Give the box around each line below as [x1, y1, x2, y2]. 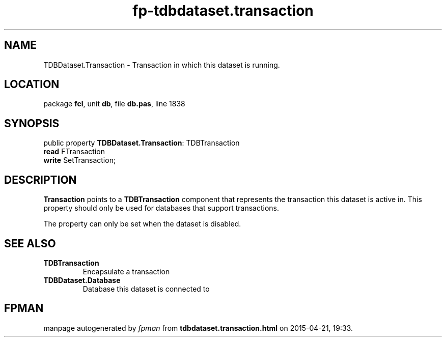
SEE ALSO [4, 237, 56, 250]
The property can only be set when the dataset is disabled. [43, 219, 241, 229]
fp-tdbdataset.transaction [132, 2, 314, 19]
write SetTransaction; [43, 156, 116, 165]
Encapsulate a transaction [82, 267, 170, 276]
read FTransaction [43, 147, 105, 156]
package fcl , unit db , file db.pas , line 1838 [43, 99, 185, 108]
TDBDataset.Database [43, 275, 121, 285]
